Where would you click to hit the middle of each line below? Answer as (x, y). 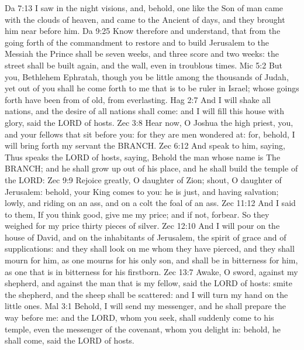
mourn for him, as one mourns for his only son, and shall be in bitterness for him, (151, 260)
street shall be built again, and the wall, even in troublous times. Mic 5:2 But (144, 65)
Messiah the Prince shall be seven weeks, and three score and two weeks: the (142, 54)
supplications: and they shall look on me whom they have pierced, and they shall (150, 248)
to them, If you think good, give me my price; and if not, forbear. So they (137, 214)
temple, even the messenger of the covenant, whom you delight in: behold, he (143, 329)
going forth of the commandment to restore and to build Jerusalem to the (137, 42)
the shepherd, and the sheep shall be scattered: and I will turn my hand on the (146, 294)
